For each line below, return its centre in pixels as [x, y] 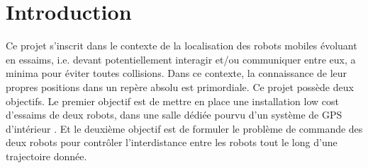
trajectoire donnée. [46, 156]
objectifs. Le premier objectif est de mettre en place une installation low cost [172, 101]
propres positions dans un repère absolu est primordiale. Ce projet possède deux [180, 86]
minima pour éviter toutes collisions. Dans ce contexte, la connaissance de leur [177, 73]
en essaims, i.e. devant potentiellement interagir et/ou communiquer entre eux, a [181, 59]
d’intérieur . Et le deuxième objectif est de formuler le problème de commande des [184, 128]
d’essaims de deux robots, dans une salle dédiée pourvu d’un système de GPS [174, 115]
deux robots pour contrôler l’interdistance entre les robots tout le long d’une [172, 142]
